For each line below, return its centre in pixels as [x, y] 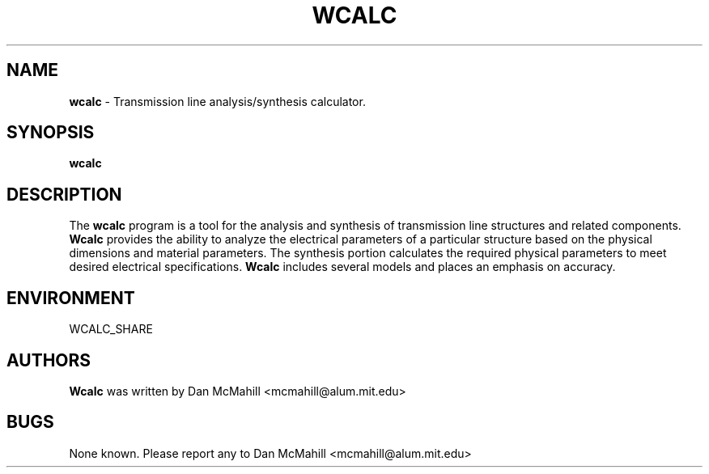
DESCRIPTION [64, 194]
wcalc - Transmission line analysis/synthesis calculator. [217, 101]
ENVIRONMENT [71, 298]
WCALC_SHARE [111, 329]
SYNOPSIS [51, 133]
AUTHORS [49, 360]
